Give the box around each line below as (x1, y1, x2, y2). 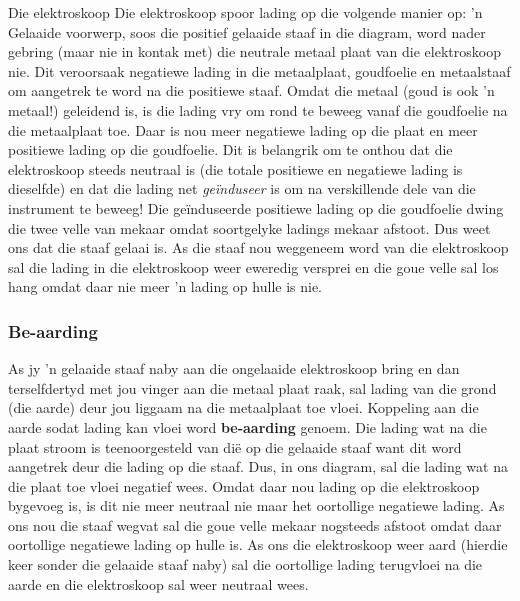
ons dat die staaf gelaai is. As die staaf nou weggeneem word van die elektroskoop (8, 237, 509, 258)
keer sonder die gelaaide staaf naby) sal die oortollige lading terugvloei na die (8, 554, 483, 575)
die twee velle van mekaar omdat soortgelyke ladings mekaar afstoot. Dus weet (8, 217, 491, 238)
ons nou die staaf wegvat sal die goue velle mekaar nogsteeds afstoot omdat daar (8, 514, 502, 535)
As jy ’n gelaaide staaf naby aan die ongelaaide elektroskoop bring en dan (8, 358, 460, 379)
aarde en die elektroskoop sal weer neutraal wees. (8, 573, 309, 594)
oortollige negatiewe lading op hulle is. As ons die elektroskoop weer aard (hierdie (8, 534, 508, 555)
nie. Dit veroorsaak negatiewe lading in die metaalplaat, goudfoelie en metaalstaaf (8, 60, 511, 81)
